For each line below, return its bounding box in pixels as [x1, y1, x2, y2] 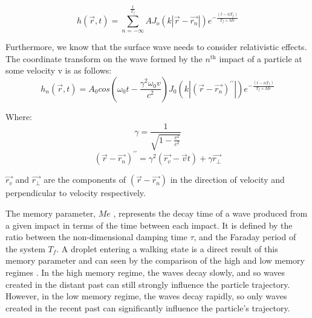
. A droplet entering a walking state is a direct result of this [56, 242, 278, 255]
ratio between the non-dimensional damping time [5, 231, 187, 243]
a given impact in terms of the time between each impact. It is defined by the [5, 218, 293, 231]
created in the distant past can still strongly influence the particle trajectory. [5, 278, 290, 290]
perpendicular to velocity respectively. [5, 186, 146, 199]
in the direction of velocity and [170, 173, 285, 186]
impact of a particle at [219, 52, 302, 65]
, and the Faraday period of [193, 231, 296, 243]
